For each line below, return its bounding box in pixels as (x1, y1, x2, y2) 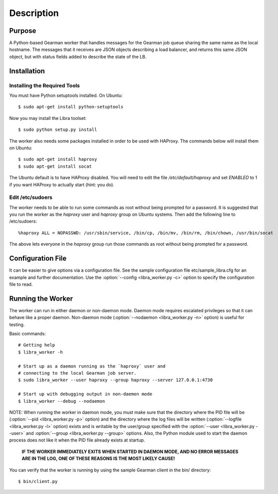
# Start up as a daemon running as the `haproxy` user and (18, 363, 166, 369)
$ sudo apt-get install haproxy (18, 156, 97, 162)
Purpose (9, 26, 36, 35)
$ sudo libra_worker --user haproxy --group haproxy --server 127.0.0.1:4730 (18, 377, 213, 383)
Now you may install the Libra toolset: (9, 115, 87, 121)
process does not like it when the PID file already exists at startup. (9, 437, 145, 443)
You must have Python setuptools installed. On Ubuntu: (9, 92, 123, 98)
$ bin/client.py (18, 479, 58, 485)
